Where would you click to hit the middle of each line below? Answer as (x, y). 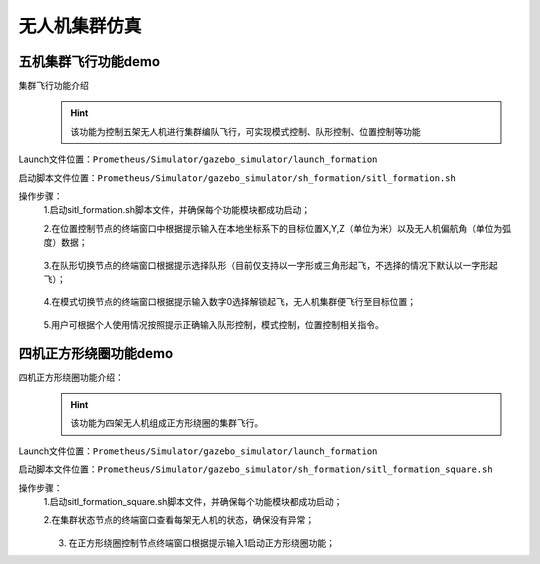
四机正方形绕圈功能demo (96, 353)
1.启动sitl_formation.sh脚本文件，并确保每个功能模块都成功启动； (176, 210)
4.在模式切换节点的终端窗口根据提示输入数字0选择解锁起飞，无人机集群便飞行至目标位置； (230, 302)
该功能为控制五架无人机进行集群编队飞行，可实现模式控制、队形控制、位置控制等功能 (245, 131)
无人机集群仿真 (80, 26)
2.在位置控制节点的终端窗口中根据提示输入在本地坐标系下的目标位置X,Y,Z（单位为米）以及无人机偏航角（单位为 (273, 228)
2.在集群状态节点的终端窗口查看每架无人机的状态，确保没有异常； (179, 520)
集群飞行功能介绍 (53, 86)
